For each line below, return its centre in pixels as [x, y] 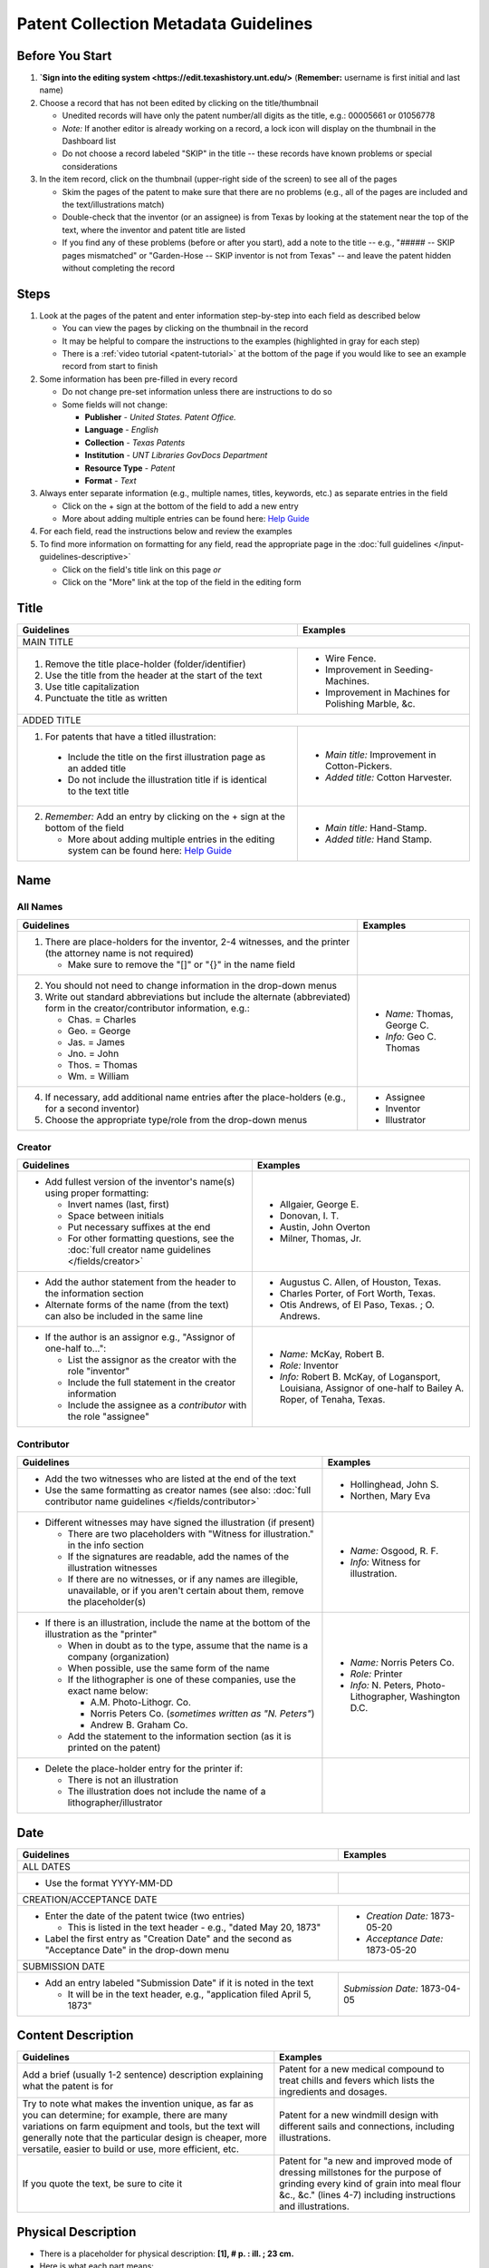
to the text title [98, 791]
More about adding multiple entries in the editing [171, 839]
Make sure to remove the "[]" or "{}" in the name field [182, 964]
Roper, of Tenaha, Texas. [332, 1400]
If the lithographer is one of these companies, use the [182, 1680]
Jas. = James [96, 1041]
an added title [97, 768]
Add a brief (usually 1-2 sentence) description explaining [143, 2075]
